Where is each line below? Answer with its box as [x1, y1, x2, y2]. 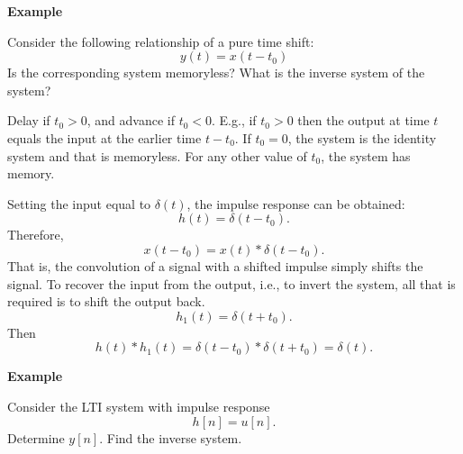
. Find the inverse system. [99, 428, 242, 447]
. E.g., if [212, 111, 257, 130]
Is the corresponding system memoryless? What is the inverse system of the [7, 63, 425, 82]
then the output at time [297, 111, 430, 130]
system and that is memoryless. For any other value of [7, 146, 307, 165]
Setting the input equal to [7, 194, 151, 213]
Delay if [7, 111, 50, 130]
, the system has [321, 146, 411, 165]
